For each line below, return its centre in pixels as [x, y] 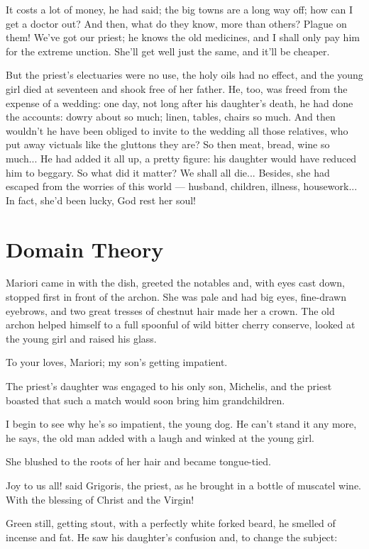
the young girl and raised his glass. [81, 338]
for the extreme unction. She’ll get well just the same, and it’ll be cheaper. [168, 51]
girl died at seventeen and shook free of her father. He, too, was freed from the [177, 88]
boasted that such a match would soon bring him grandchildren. [145, 400]
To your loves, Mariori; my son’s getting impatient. [117, 362]
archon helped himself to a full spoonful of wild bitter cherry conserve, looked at [181, 325]
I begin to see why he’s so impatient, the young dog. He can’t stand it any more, [181, 424]
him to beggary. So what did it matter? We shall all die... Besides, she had [168, 172]
